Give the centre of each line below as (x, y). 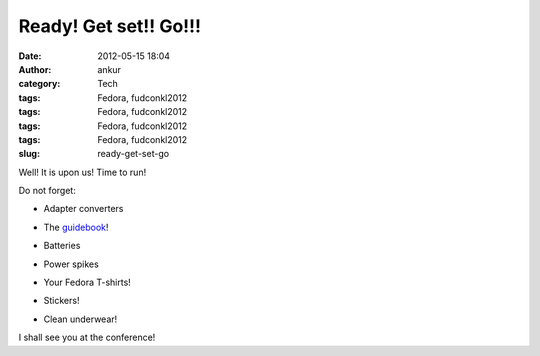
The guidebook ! (76, 227)
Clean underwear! (80, 319)
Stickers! (61, 301)
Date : (30, 56)
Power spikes (71, 264)
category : (39, 84)
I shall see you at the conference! (87, 337)
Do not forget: (47, 191)
